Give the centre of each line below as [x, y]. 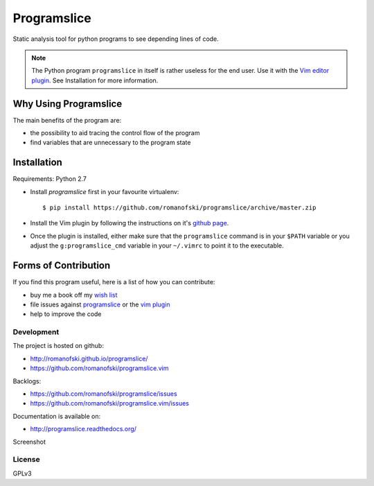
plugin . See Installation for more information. [95, 80]
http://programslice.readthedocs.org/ [83, 429]
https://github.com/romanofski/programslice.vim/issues [110, 403]
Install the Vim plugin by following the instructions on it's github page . [130, 223]
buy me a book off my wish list [74, 295]
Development [36, 332]
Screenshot [29, 442]
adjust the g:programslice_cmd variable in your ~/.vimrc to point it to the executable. [157, 245]
